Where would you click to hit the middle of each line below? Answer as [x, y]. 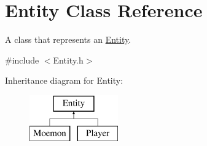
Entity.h [68, 60]
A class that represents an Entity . [68, 39]
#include [22, 60]
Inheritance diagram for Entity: [64, 80]
